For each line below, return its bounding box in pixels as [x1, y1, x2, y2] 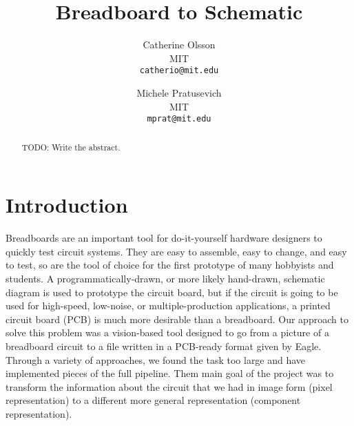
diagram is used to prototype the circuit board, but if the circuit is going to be [6, 284, 338, 299]
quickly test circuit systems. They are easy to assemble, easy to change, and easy [6, 244, 347, 258]
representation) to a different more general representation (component [6, 393, 301, 407]
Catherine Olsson [143, 37, 216, 52]
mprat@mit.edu [147, 114, 211, 124]
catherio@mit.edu [139, 66, 219, 76]
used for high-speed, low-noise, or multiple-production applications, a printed [6, 298, 331, 313]
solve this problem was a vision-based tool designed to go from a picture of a [6, 325, 329, 340]
